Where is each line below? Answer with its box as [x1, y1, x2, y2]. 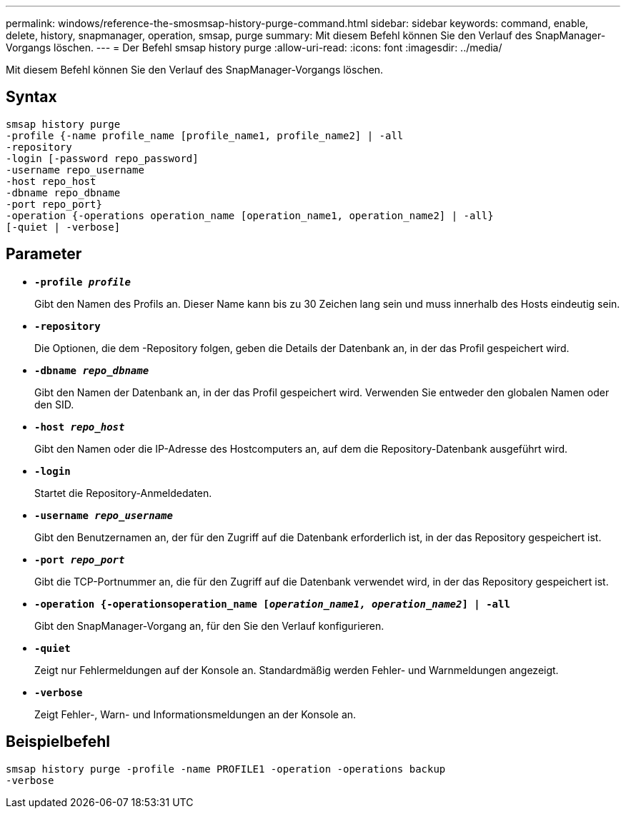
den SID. [34, 398, 74, 411]
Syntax [6, 88, 57, 106]
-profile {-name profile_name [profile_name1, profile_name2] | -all [6, 129, 404, 141]
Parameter [6, 245, 82, 263]
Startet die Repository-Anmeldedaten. [34, 486, 212, 499]
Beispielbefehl [6, 733, 110, 751]
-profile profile [34, 276, 131, 288]
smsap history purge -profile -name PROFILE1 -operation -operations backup [6, 763, 446, 775]
